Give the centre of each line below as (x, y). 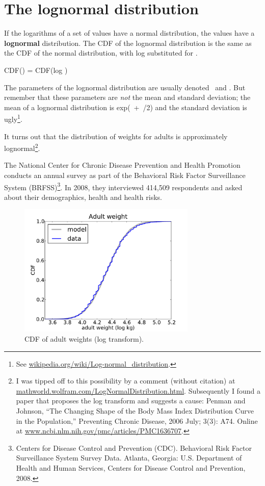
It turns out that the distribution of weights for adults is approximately (116, 136)
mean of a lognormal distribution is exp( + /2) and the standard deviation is (126, 107)
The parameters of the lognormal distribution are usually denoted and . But (125, 87)
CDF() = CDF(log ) (36, 70)
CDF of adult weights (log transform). (84, 339)
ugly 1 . (13, 118)
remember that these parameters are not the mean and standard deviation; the (127, 97)
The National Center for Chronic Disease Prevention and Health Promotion (122, 165)
